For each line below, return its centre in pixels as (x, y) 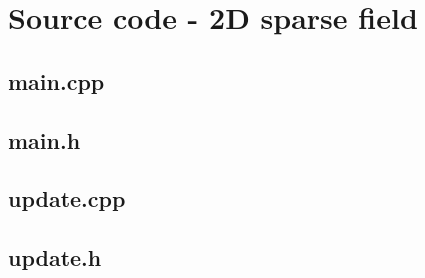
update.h (55, 257)
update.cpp (67, 198)
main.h (44, 139)
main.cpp (56, 80)
